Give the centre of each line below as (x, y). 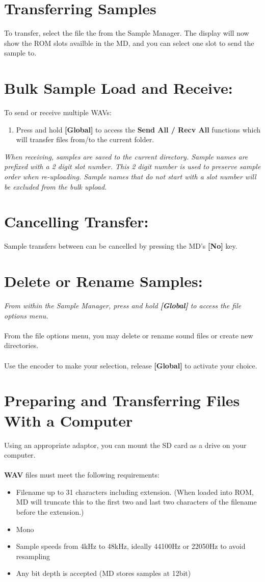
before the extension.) (50, 512)
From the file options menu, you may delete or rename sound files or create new (129, 335)
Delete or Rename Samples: (103, 281)
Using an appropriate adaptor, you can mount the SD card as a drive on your (125, 445)
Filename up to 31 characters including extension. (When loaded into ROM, (135, 492)
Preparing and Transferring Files (122, 400)
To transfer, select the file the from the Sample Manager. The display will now (127, 33)
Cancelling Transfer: (76, 221)
